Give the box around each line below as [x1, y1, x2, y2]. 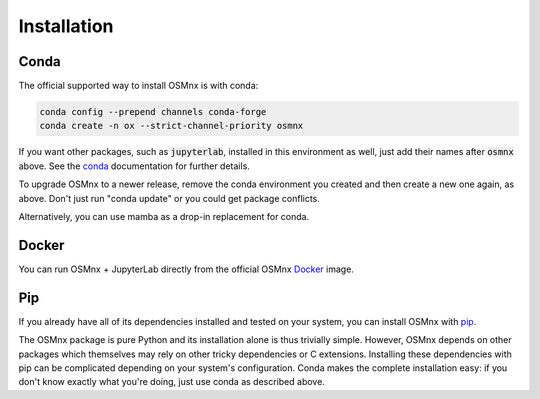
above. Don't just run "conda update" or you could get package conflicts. [18, 192, 320, 204]
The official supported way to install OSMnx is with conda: [18, 80, 259, 92]
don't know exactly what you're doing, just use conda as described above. [18, 376, 325, 388]
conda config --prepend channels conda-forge [39, 106, 267, 118]
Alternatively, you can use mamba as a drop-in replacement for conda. [18, 210, 310, 222]
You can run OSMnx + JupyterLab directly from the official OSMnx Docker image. [18, 263, 355, 275]
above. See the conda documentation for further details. [18, 160, 250, 172]
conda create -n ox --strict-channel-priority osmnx [39, 120, 304, 132]
